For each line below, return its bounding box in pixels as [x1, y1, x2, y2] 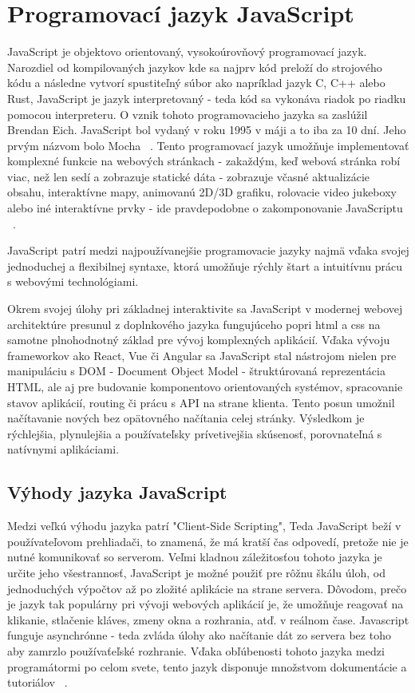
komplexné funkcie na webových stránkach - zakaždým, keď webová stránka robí [7, 152, 401, 169]
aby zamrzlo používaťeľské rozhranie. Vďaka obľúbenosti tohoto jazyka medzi [7, 642, 385, 659]
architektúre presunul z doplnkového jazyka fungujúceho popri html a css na [7, 315, 381, 332]
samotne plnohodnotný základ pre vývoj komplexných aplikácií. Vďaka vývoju [7, 331, 390, 348]
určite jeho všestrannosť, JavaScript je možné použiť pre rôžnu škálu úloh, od [7, 564, 385, 580]
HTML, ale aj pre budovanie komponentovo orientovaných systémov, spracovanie [7, 378, 403, 394]
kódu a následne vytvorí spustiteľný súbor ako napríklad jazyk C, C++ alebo [7, 74, 385, 91]
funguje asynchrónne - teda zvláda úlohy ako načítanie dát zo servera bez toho [7, 627, 391, 643]
